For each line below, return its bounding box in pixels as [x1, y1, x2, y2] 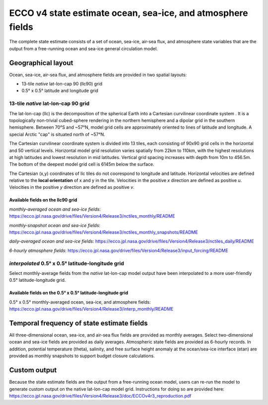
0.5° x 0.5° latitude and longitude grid [21, 87, 99, 94]
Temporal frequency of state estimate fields [9, 319, 148, 327]
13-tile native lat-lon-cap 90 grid [9, 100, 90, 107]
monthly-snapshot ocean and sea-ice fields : [9, 222, 101, 228]
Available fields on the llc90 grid [9, 197, 77, 203]
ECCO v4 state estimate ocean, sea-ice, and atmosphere [9, 7, 248, 18]
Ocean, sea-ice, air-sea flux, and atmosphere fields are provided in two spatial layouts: [9, 72, 187, 78]
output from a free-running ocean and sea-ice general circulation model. [9, 45, 158, 52]
